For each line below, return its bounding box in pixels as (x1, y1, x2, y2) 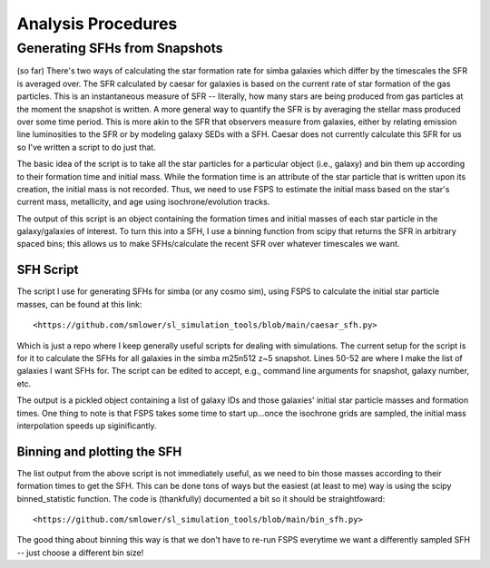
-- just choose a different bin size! (16, 547, 144, 558)
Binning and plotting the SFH (16, 444, 182, 459)
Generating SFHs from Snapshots (16, 40, 223, 56)
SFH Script (16, 262, 79, 278)
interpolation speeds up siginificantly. (16, 420, 158, 431)
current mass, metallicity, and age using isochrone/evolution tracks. (16, 196, 270, 208)
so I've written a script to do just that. (16, 142, 156, 152)
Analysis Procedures (16, 14, 178, 34)
